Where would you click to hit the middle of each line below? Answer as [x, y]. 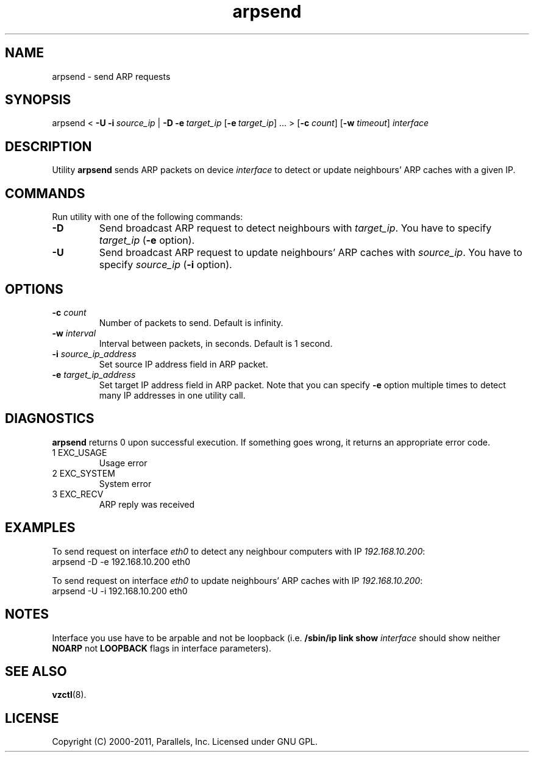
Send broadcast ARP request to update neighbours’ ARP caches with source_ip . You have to [311, 253]
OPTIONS [34, 289]
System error [125, 483]
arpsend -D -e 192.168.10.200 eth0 [121, 561]
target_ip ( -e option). [147, 240]
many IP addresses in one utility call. [172, 395]
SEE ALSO [36, 671]
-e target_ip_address [94, 374]
